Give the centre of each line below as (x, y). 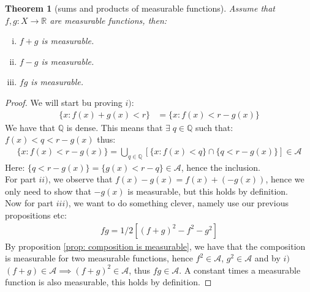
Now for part (29, 203)
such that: (214, 127)
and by (267, 258)
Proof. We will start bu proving (64, 102)
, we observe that (80, 179)
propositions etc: (36, 215)
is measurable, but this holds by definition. (208, 191)
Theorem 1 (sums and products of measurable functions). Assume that (140, 8)
